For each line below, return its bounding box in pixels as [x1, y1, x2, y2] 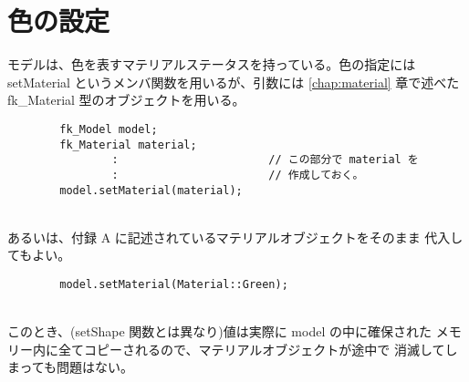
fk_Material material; [59, 138, 197, 151]
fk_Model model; [59, 122, 158, 136]
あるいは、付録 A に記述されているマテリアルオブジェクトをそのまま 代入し [7, 227, 464, 246]
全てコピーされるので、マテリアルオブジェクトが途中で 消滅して [57, 339, 445, 358]
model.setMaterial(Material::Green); [59, 277, 288, 291]
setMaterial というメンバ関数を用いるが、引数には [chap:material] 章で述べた [7, 72, 460, 91]
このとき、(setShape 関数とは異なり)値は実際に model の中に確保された [7, 322, 432, 341]
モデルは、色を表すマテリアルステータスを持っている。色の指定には [7, 55, 416, 74]
